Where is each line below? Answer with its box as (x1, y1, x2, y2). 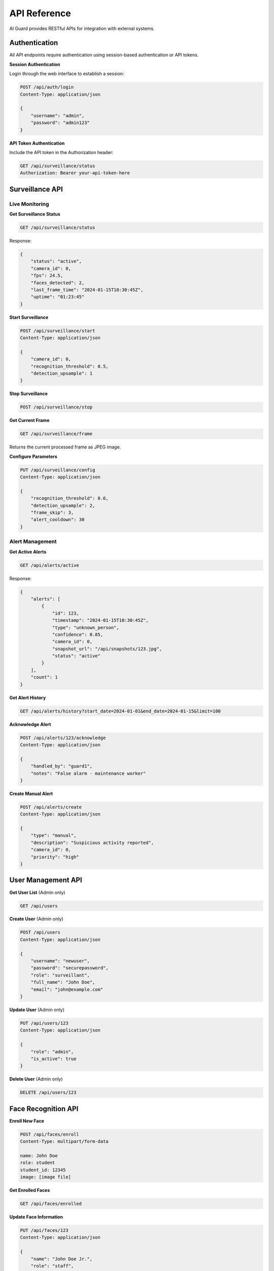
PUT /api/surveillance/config (20, 467, 95, 473)
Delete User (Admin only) (9, 1076, 63, 1082)
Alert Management (9, 538, 57, 545)
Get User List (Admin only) (9, 889, 65, 895)
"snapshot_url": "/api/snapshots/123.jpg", (52, 646, 162, 652)
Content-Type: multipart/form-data (20, 1139, 109, 1144)
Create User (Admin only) (9, 916, 63, 922)
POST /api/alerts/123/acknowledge (20, 735, 106, 741)
